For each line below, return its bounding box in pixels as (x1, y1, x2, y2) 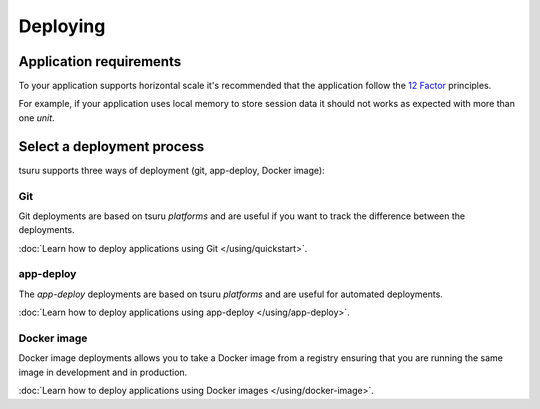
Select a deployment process (18, 138, 205, 155)
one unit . (18, 111, 55, 124)
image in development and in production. (18, 366, 188, 378)
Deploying (18, 15, 106, 37)
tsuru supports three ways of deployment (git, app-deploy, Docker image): (18, 164, 325, 176)
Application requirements (18, 53, 182, 70)
